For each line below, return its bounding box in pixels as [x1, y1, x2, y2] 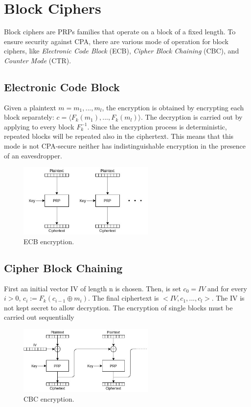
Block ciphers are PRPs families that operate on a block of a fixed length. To [4, 26, 236, 37]
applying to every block [4, 121, 74, 131]
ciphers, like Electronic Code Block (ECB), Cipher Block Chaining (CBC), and [4, 46, 239, 56]
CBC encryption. [23, 393, 74, 404]
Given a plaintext [4, 102, 56, 112]
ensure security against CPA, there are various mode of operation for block [4, 36, 228, 46]
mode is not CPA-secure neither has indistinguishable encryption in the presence [4, 141, 246, 151]
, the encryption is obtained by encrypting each [102, 102, 244, 112]
